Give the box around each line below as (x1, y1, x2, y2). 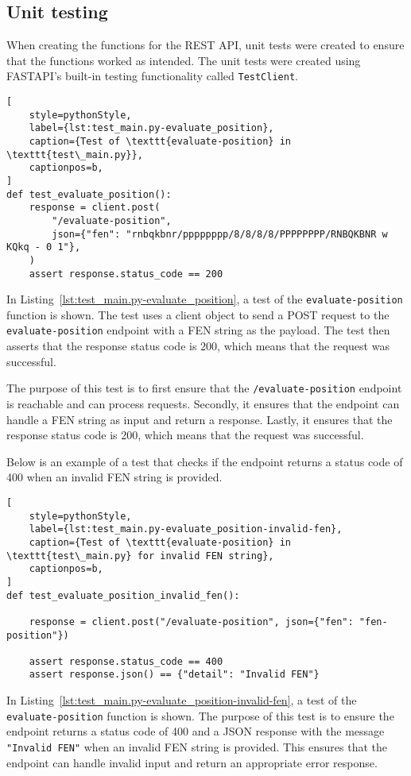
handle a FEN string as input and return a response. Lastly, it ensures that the (6, 411, 393, 427)
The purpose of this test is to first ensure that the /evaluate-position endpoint (6, 380, 402, 396)
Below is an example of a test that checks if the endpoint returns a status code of (6, 453, 403, 469)
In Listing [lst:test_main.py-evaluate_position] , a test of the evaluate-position (6, 291, 403, 307)
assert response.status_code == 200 (29, 268, 223, 280)
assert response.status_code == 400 (29, 655, 223, 667)
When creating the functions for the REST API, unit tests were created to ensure (6, 37, 405, 53)
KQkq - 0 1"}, (6, 241, 81, 253)
